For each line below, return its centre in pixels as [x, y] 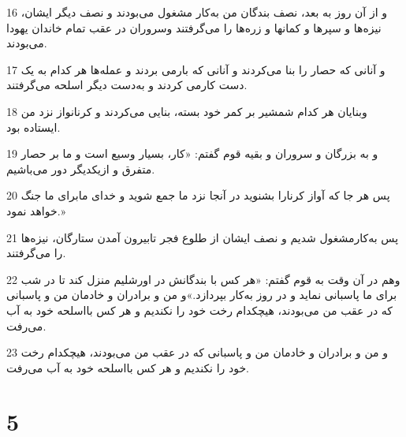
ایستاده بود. [34, 127]
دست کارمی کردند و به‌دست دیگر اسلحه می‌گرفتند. [127, 85]
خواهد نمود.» [36, 210]
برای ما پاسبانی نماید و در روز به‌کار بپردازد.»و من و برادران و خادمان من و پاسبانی [202, 295]
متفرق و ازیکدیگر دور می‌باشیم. [81, 168]
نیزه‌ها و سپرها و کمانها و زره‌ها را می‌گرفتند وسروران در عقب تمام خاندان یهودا [194, 27]
